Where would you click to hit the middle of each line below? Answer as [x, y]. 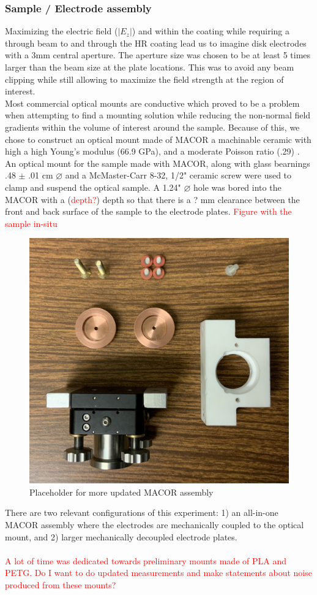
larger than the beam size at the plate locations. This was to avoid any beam [150, 67]
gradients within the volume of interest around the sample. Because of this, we [152, 127]
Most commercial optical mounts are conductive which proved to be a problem [152, 103]
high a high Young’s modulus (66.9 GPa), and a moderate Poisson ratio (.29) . [152, 151]
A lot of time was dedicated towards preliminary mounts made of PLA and [146, 560]
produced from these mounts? [61, 585]
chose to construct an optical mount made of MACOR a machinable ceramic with [158, 139]
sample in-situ [31, 223]
